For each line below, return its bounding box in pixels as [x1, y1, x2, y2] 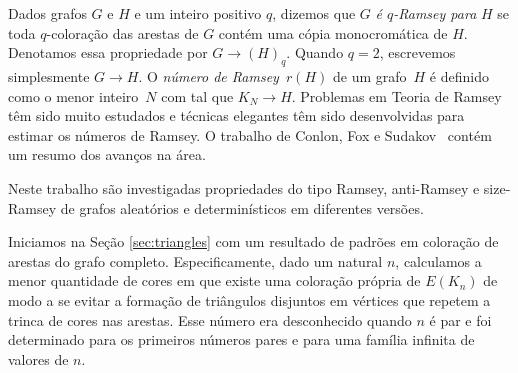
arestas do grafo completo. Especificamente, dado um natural [8, 250, 383, 271]
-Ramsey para [393, 3, 477, 23]
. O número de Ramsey [138, 65, 279, 86]
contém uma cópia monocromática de [218, 22, 448, 43]
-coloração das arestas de [46, 22, 199, 43]
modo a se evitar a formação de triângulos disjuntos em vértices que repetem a [8, 289, 491, 310]
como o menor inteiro [8, 85, 139, 106]
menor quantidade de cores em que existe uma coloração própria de [8, 270, 421, 291]
